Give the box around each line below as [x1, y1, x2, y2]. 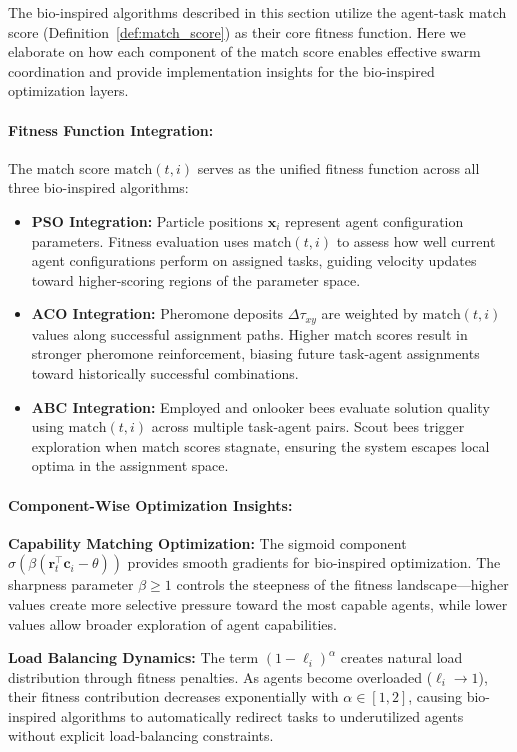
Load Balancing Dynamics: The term [8, 647, 259, 668]
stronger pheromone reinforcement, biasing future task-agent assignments [31, 343, 480, 364]
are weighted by [321, 303, 418, 324]
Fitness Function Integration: [8, 119, 214, 140]
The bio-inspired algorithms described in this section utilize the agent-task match [8, 2, 507, 22]
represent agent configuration [284, 210, 464, 231]
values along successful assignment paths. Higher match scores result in [31, 323, 468, 344]
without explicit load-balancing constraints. [8, 725, 274, 746]
